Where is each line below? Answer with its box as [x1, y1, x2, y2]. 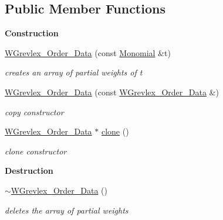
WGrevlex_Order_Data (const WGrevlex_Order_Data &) [5, 85, 219, 98]
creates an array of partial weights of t [5, 66, 143, 78]
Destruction [5, 164, 53, 177]
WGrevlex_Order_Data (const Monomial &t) [5, 46, 171, 59]
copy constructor [5, 105, 64, 118]
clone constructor [5, 145, 67, 157]
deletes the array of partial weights [5, 204, 129, 216]
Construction [5, 27, 59, 39]
